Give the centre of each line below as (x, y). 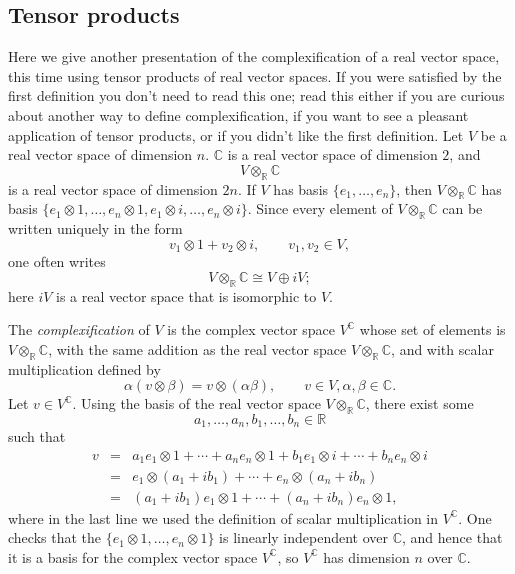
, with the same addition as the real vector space (197, 348)
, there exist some (419, 403)
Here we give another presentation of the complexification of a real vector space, (254, 56)
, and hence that (452, 537)
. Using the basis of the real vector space (196, 403)
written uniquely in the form (95, 228)
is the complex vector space (251, 329)
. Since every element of (320, 208)
